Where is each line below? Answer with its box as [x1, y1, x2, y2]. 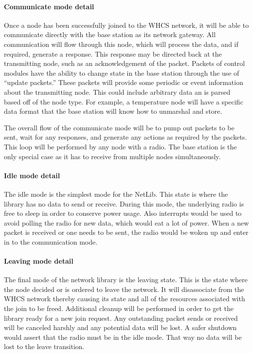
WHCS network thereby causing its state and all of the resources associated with [4, 293, 245, 304]
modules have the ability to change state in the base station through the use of [4, 67, 239, 78]
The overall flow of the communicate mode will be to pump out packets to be [4, 122, 235, 132]
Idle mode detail [4, 170, 60, 180]
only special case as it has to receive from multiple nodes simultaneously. [4, 151, 221, 161]
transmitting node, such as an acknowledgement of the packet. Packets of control [4, 58, 245, 68]
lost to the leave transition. [4, 341, 85, 352]
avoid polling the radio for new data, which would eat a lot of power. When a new [4, 217, 249, 228]
